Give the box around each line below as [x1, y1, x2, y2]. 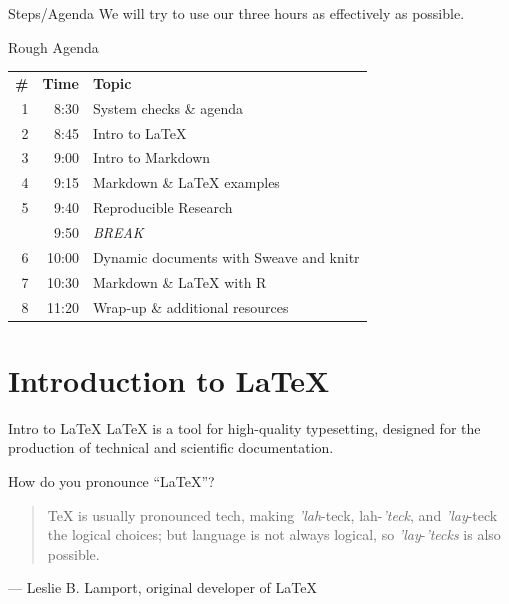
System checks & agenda [92, 97, 244, 118]
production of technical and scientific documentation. [8, 437, 334, 458]
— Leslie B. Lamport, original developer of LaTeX [8, 577, 317, 598]
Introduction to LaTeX [8, 359, 330, 400]
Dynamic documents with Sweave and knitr [92, 246, 360, 267]
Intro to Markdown [92, 147, 211, 168]
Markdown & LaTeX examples [92, 172, 280, 193]
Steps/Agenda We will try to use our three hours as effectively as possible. [8, 3, 465, 23]
